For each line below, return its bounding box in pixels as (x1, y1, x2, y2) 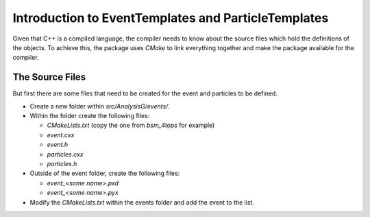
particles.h (47, 159, 77, 168)
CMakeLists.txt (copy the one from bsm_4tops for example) (47, 121, 215, 130)
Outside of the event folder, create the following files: (29, 169, 180, 178)
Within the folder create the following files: (29, 112, 150, 120)
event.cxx (47, 130, 75, 139)
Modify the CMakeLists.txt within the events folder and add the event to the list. (29, 198, 255, 206)
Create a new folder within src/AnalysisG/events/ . (29, 102, 171, 110)
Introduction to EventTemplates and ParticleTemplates (12, 10, 329, 25)
